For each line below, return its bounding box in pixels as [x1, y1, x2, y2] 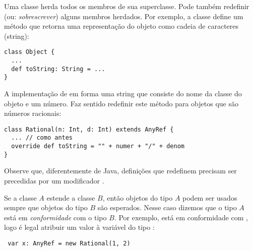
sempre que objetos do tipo [4, 202, 88, 213]
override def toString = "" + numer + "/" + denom [11, 143, 184, 150]
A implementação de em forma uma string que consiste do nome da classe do [4, 88, 242, 98]
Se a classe [4, 192, 37, 203]
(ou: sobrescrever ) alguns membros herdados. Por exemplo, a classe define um [4, 11, 243, 21]
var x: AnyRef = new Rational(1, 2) [8, 239, 131, 247]
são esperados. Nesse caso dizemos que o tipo [97, 202, 237, 213]
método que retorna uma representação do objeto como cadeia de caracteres [4, 21, 239, 31]
